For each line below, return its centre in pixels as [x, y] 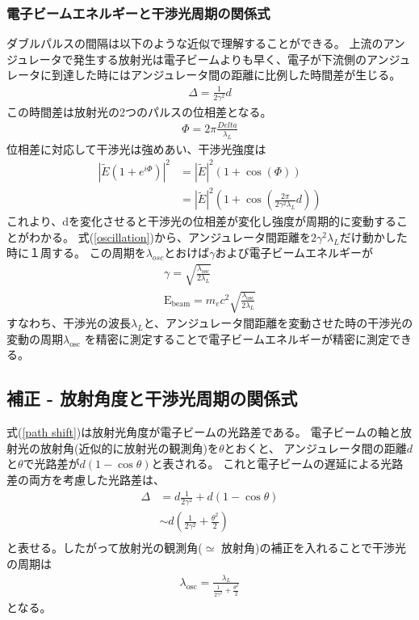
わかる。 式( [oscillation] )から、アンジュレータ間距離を [170, 236]
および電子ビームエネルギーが [294, 253]
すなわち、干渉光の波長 [69, 323]
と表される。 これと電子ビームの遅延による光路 [277, 464]
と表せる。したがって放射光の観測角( [105, 548]
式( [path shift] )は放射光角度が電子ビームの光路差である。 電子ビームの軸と [203, 432]
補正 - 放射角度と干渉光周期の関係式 [152, 398]
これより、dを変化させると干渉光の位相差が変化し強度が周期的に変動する [201, 221]
